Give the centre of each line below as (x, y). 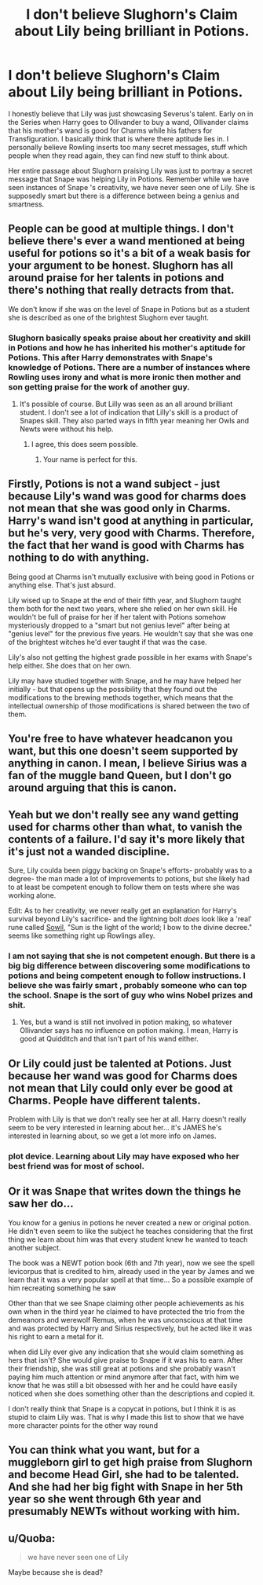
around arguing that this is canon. (93, 788)
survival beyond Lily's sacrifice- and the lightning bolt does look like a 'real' (130, 919)
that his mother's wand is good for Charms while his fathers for (110, 130)
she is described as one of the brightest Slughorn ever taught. (109, 317)
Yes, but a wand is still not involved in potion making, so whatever (126, 1022)
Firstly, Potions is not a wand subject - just (114, 484)
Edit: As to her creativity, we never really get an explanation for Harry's (122, 911)
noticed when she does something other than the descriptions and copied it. (131, 1393)
